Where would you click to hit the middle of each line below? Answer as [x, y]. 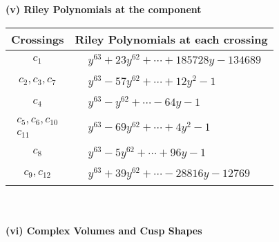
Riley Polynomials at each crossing [171, 39]
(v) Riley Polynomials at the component [104, 9]
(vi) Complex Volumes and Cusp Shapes [104, 230]
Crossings [38, 39]
